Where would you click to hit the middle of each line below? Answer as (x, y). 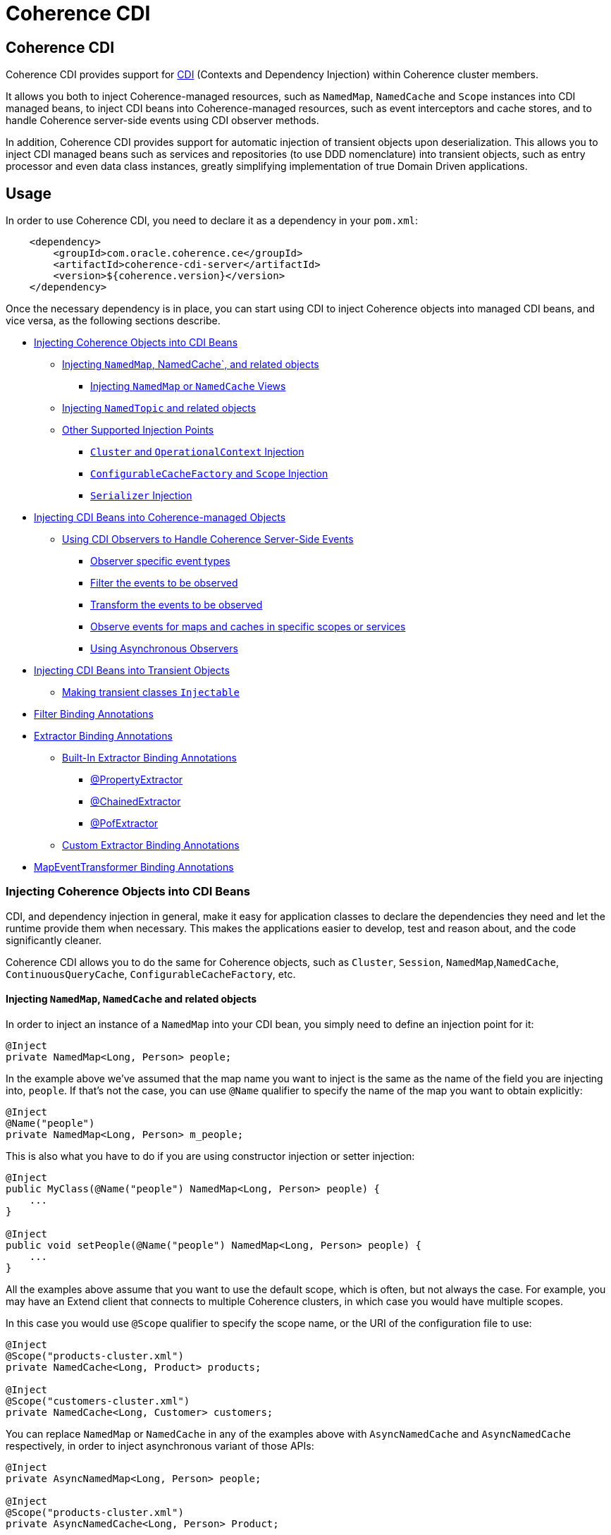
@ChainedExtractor (136, 802)
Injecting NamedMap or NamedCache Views (188, 386)
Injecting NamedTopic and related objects (159, 408)
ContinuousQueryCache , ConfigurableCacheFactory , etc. (151, 974)
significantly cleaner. (54, 940)
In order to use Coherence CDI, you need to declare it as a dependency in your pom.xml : (212, 221)
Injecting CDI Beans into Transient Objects (132, 671)
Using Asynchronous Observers (164, 649)
